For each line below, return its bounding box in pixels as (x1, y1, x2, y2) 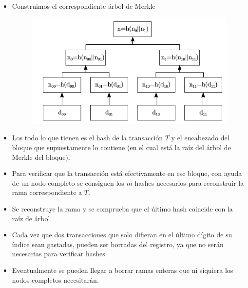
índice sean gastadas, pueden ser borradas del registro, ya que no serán (12, 239, 224, 249)
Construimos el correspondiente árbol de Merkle (12, 1, 155, 11)
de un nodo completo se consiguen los (12, 177, 124, 188)
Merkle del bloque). (12, 152, 70, 162)
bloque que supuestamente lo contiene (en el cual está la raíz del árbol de (12, 142, 231, 153)
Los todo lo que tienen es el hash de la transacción (12, 133, 163, 143)
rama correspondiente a (12, 187, 82, 197)
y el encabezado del (171, 133, 229, 143)
